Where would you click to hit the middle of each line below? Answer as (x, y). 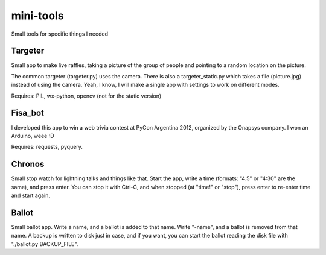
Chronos (28, 164)
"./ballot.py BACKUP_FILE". (45, 244)
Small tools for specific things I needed (60, 34)
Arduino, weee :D (33, 136)
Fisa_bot (28, 113)
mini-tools (37, 16)
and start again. (31, 195)
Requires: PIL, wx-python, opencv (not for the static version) (86, 96)
